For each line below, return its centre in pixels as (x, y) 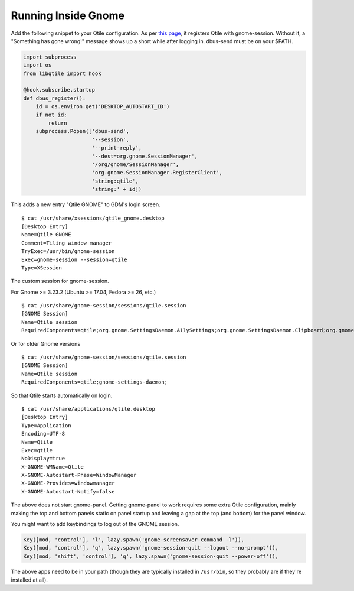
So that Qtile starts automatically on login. (62, 395)
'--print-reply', (117, 148)
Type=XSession (42, 268)
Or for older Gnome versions (46, 343)
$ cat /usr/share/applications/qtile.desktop (88, 409)
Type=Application (46, 425)
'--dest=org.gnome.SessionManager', (145, 156)
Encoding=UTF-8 (43, 434)
